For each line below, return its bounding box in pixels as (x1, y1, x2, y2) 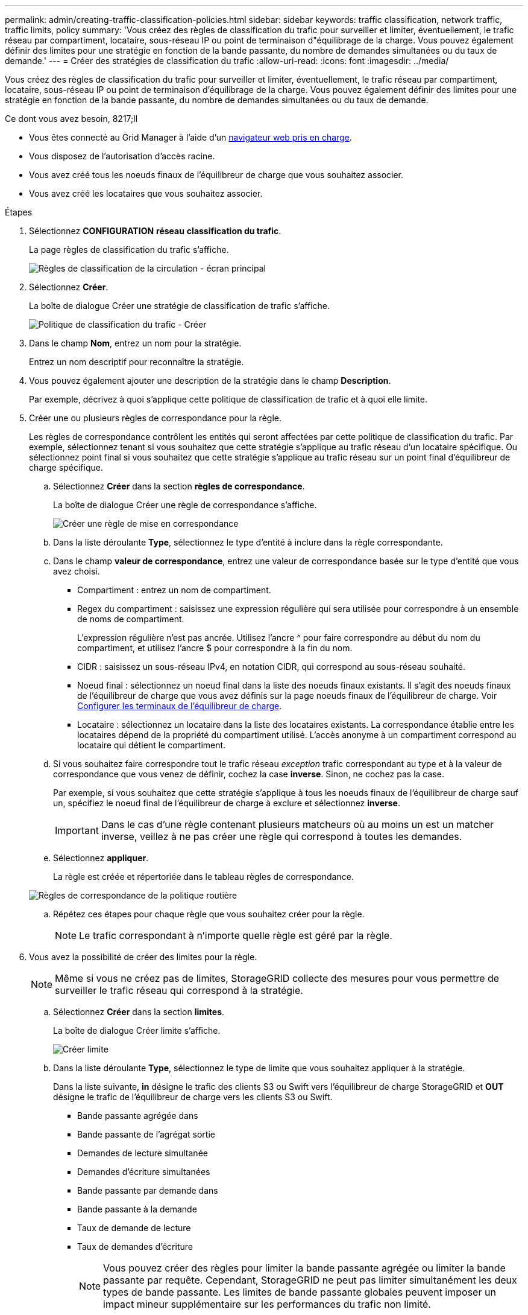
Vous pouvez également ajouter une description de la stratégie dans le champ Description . (29, 375, 391, 386)
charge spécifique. (29, 462, 103, 473)
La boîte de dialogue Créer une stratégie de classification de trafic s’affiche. (29, 301, 330, 311)
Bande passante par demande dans (77, 1185, 218, 1196)
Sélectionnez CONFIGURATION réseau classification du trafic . (29, 226, 281, 236)
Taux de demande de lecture (77, 1223, 191, 1233)
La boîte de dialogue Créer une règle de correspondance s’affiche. (53, 500, 317, 510)
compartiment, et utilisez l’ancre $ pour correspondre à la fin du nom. (77, 643, 353, 653)
